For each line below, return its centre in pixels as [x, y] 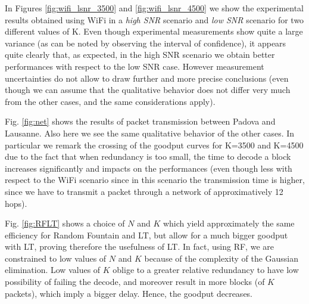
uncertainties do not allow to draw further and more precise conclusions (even [147, 78]
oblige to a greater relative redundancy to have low [206, 270]
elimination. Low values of [53, 270]
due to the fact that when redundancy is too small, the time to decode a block [148, 156]
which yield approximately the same [229, 223]
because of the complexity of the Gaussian [221, 258]
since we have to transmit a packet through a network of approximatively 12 [144, 191]
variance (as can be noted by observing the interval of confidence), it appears [146, 43]
